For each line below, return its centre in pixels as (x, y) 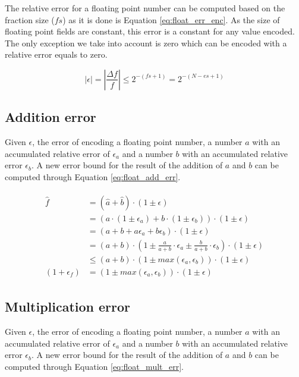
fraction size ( (30, 19)
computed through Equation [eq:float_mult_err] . (95, 366)
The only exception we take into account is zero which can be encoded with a (146, 43)
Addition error (51, 117)
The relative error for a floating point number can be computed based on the (145, 8)
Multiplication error (68, 307)
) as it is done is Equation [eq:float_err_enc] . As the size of (171, 19)
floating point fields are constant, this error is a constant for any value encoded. (150, 31)
